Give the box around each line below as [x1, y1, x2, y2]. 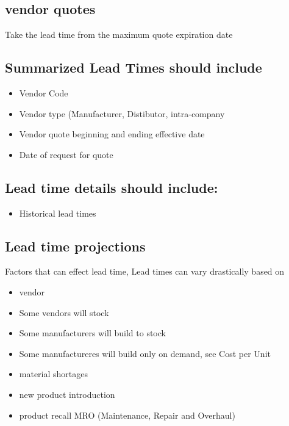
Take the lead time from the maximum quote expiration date [5, 28, 233, 41]
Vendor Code [19, 87, 68, 99]
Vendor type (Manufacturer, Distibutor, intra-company [19, 107, 225, 120]
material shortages [19, 367, 88, 380]
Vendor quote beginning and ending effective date [19, 128, 205, 140]
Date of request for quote [19, 148, 113, 161]
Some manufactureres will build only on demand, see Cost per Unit [19, 347, 271, 359]
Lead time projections [5, 236, 146, 255]
